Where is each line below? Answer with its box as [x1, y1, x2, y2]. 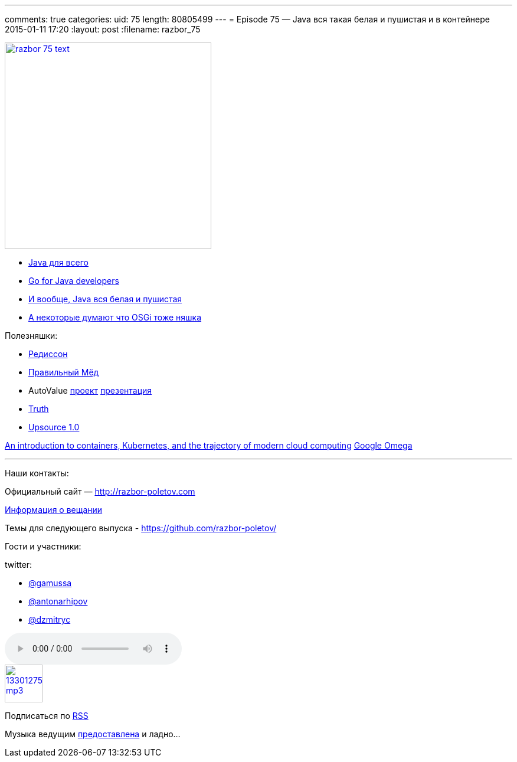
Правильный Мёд [28, 367, 99, 377]
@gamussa [28, 578, 72, 588]
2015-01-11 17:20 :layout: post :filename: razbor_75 [5, 24, 201, 34]
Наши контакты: [5, 468, 69, 478]
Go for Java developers [28, 276, 119, 286]
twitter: [5, 560, 32, 570]
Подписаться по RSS [5, 711, 89, 721]
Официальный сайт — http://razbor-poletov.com [5, 486, 195, 496]
